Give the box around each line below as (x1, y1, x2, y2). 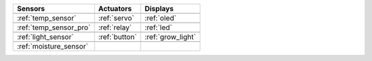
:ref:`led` (145, 23, 172, 32)
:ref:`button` (98, 32, 137, 41)
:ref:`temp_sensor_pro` (17, 23, 91, 32)
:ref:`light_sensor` (17, 32, 74, 41)
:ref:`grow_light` (145, 32, 196, 41)
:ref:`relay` (98, 23, 132, 32)
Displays (145, 4, 174, 13)
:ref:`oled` (145, 14, 177, 23)
